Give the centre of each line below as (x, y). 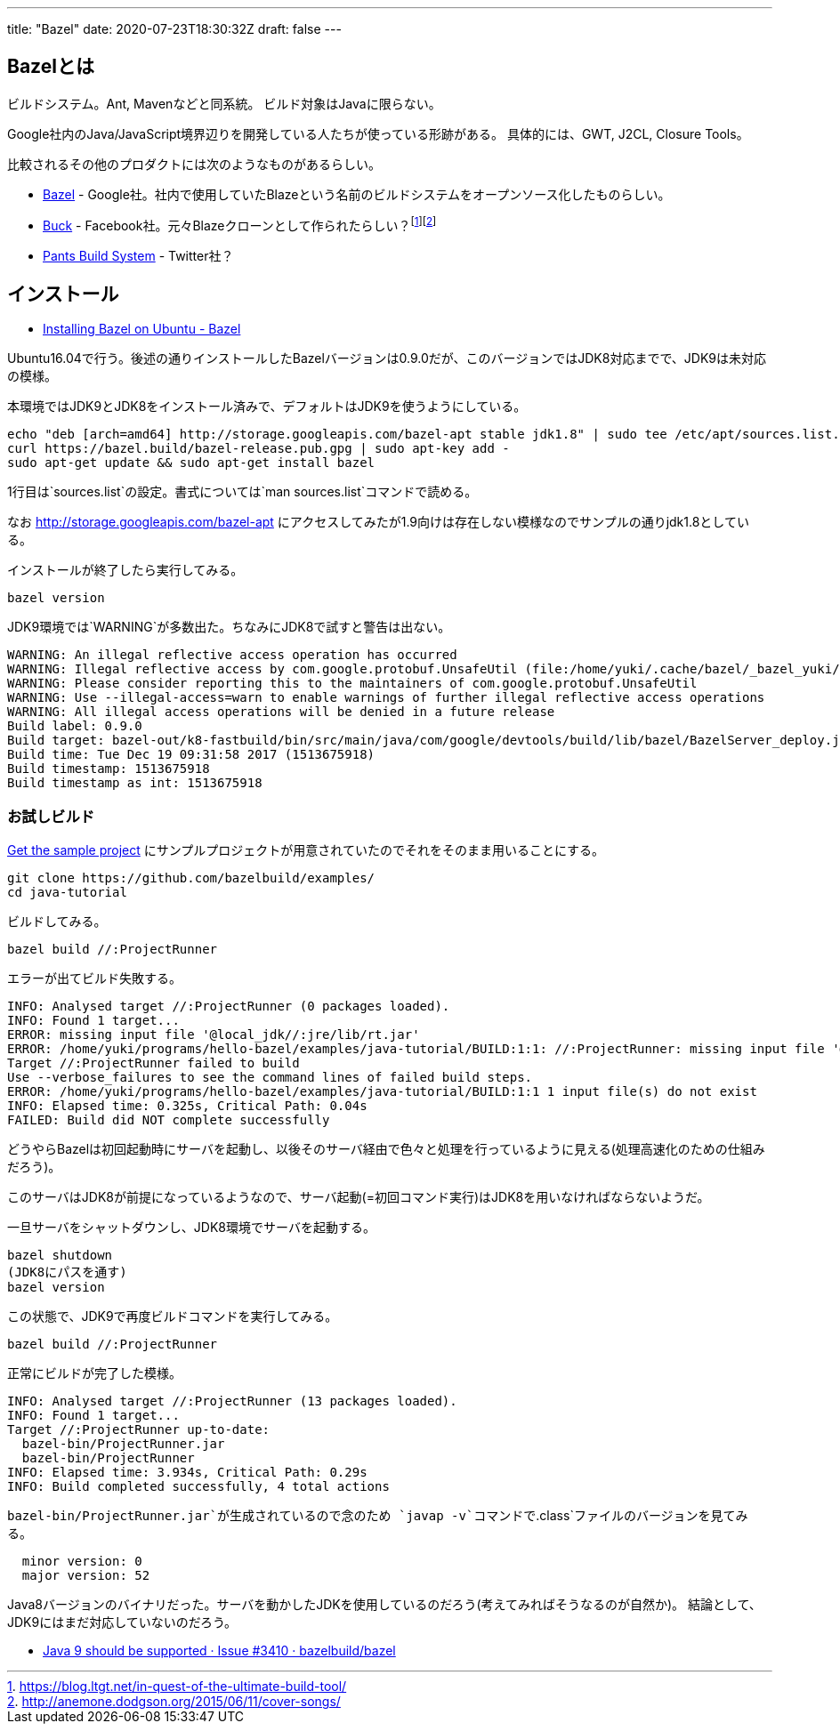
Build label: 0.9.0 (75, 726)
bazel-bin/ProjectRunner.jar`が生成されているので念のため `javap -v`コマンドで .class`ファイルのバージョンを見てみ (378, 1516)
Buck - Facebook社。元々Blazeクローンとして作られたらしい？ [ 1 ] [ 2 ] (240, 224)
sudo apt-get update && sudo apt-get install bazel (191, 463)
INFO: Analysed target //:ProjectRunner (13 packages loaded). (232, 1401)
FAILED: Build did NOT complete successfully (169, 1120)
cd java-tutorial (67, 893)
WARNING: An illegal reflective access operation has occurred (232, 655)
